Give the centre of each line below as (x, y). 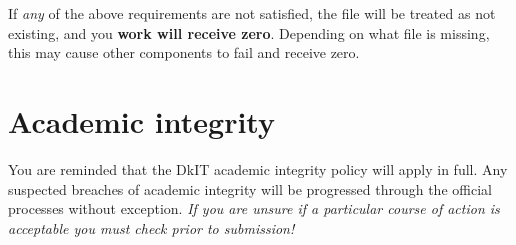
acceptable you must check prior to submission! (151, 227)
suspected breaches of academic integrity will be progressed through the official (250, 188)
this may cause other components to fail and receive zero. (184, 52)
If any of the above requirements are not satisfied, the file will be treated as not (252, 13)
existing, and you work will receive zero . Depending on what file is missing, (249, 32)
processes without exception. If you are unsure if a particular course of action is (254, 208)
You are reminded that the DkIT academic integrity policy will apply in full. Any (258, 168)
